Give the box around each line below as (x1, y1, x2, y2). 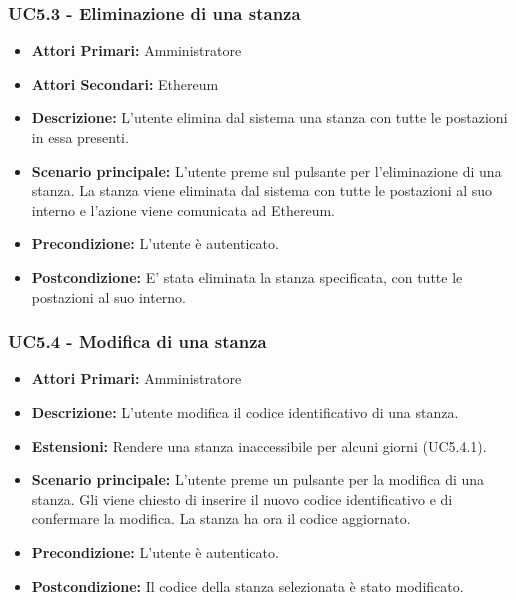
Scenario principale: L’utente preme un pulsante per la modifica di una (31, 469, 485, 490)
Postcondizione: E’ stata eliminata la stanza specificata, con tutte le (31, 266, 463, 287)
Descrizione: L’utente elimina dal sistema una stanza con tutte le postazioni (31, 107, 508, 128)
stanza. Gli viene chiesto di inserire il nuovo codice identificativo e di (31, 488, 453, 509)
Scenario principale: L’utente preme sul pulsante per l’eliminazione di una (31, 160, 502, 181)
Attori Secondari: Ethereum (31, 73, 219, 94)
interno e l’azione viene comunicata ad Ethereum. (31, 199, 336, 220)
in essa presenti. (31, 127, 129, 147)
